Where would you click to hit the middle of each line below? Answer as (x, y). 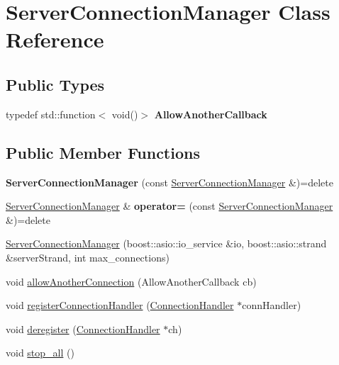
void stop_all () (40, 353)
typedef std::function (51, 114)
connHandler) (272, 305)
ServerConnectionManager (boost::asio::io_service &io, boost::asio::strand (166, 243)
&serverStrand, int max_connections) (88, 257)
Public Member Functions (103, 152)
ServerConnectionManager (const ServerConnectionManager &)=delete (169, 182)
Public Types (55, 84)
